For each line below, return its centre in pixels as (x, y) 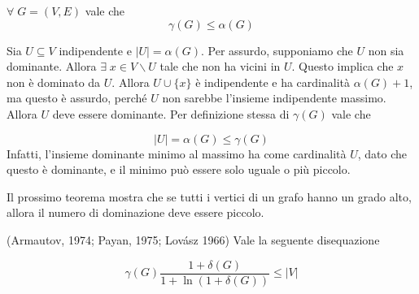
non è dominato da (54, 82)
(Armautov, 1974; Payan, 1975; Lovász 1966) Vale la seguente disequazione (193, 239)
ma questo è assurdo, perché (77, 98)
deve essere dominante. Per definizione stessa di (171, 113)
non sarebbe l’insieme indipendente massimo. (274, 98)
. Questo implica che (343, 66)
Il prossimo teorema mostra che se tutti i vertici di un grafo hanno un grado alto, (209, 196)
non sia (386, 50)
